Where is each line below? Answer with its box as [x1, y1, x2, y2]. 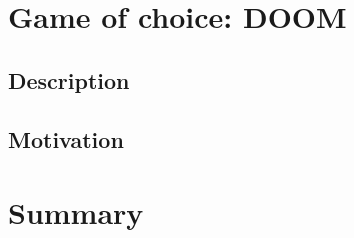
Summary [8, 192, 144, 233]
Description [8, 64, 130, 95]
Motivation [8, 123, 124, 154]
